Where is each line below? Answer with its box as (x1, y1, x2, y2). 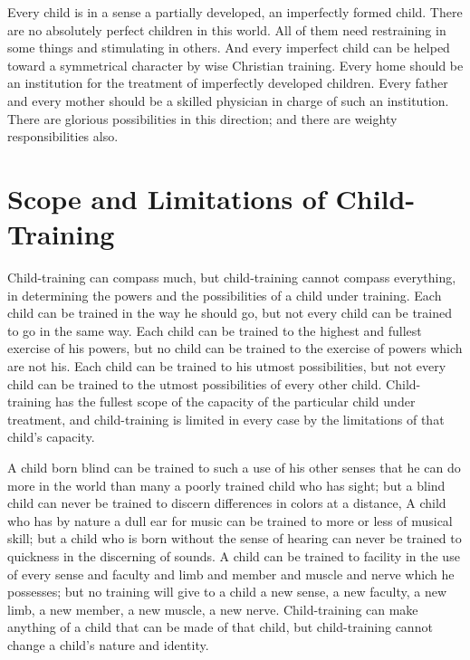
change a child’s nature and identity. (7, 635, 209, 654)
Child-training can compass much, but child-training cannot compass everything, (7, 268, 456, 287)
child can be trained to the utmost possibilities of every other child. (7, 374, 382, 393)
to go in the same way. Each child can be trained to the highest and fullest (7, 320, 422, 340)
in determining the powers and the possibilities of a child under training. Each (7, 285, 442, 304)
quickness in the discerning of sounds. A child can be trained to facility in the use (7, 546, 460, 565)
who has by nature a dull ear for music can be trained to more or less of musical (7, 511, 453, 530)
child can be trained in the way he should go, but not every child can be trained (7, 303, 452, 322)
